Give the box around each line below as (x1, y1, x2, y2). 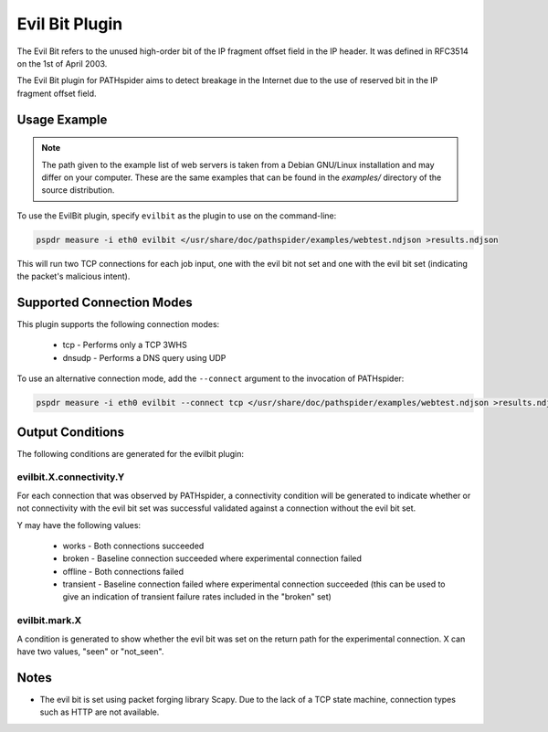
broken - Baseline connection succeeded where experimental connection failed (62, 553, 363, 564)
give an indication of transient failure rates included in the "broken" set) (62, 591, 332, 602)
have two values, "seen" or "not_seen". (16, 646, 164, 657)
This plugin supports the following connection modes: (16, 318, 220, 329)
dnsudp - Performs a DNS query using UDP (62, 352, 227, 363)
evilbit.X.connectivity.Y (16, 471, 125, 483)
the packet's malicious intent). (16, 271, 131, 282)
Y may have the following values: (16, 519, 142, 530)
